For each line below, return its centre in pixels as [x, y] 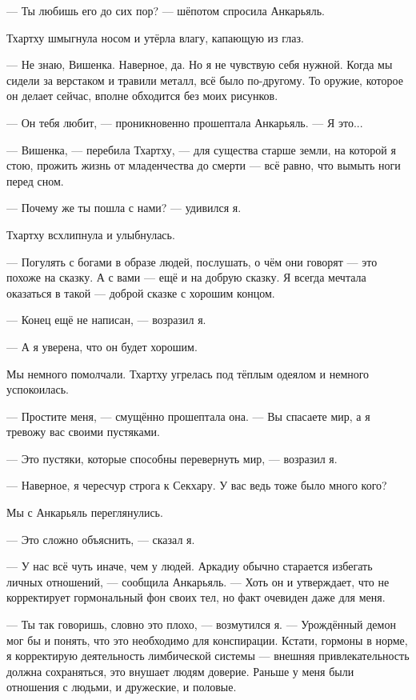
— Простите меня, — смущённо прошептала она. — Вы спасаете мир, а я [188, 416]
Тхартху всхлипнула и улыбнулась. [91, 234]
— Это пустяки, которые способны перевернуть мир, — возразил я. [172, 458]
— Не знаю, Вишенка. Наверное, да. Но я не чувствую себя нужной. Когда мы [200, 64]
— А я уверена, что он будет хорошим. [102, 346]
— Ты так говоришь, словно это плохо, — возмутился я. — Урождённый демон [201, 624]
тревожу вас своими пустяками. [83, 432]
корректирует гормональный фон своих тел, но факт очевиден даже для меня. [196, 597]
